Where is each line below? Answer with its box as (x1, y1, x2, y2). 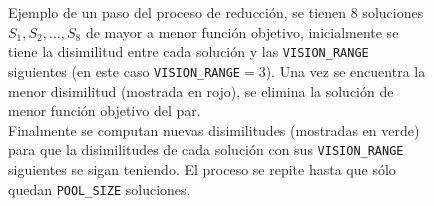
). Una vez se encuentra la (265, 60, 426, 81)
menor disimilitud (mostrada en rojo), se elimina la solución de (8, 80, 394, 101)
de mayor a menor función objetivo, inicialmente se (85, 21, 399, 42)
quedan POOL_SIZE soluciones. (8, 178, 191, 199)
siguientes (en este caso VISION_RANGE (8, 60, 240, 81)
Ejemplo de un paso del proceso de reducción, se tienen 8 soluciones (8, 2, 424, 22)
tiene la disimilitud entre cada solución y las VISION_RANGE (8, 41, 369, 62)
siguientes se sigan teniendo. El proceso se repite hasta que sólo (8, 158, 396, 179)
